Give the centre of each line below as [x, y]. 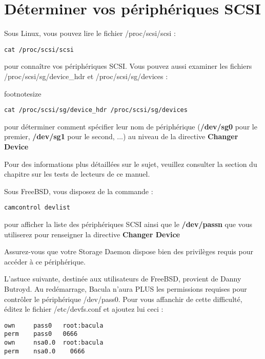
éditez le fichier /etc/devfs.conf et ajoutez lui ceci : [84, 309]
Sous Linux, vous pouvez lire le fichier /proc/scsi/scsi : [90, 33]
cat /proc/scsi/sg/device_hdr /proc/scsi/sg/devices [96, 110]
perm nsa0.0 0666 [45, 351]
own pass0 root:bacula [54, 325]
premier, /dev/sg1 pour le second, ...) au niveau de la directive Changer [121, 136]
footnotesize [23, 93]
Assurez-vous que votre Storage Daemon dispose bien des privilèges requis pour [129, 251]
